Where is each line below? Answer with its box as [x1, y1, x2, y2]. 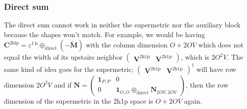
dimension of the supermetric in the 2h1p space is [4, 95, 153, 106]
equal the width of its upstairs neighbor [4, 52, 123, 62]
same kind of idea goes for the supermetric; [4, 64, 134, 74]
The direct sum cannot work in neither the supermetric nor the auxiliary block [4, 20, 241, 30]
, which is [181, 52, 210, 62]
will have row [197, 64, 236, 74]
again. [184, 95, 202, 106]
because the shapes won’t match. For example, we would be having [4, 29, 205, 39]
